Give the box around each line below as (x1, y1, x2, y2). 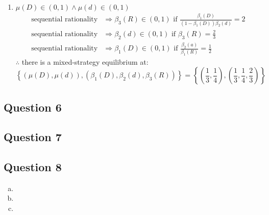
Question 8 (4, 159, 62, 175)
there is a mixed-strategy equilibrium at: (21, 56, 149, 67)
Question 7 (4, 129, 62, 145)
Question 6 (4, 99, 62, 115)
